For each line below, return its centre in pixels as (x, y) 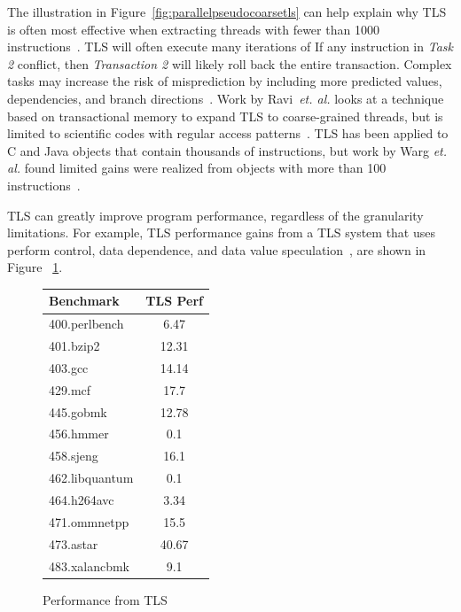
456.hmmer (79, 434)
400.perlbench (86, 324)
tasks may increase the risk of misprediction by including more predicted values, (225, 81)
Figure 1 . (35, 267)
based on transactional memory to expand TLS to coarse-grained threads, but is (225, 116)
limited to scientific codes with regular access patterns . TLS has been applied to (228, 133)
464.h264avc (82, 500)
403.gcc (69, 367)
